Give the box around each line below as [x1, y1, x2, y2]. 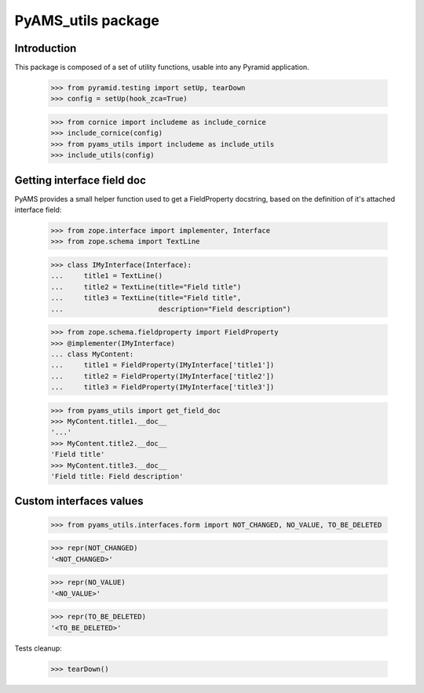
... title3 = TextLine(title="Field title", [50, 294, 242, 302]
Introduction [14, 42, 77, 55]
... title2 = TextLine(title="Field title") [50, 283, 242, 291]
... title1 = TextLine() [50, 272, 163, 280]
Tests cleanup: [14, 644, 62, 653]
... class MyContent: [50, 349, 134, 359]
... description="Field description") [50, 305, 291, 313]
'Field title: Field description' [50, 472, 184, 481]
